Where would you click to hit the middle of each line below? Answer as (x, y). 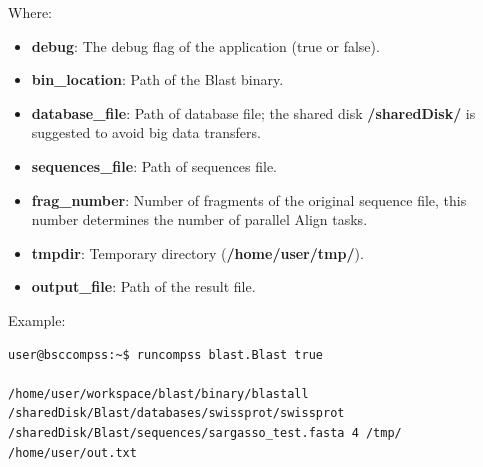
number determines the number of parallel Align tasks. (199, 219)
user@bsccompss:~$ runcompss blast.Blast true (165, 354)
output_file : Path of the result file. (143, 286)
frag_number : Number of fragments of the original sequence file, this (249, 199)
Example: (37, 319)
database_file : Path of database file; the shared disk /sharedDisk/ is (253, 112)
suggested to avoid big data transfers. (146, 132)
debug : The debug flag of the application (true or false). (205, 45)
